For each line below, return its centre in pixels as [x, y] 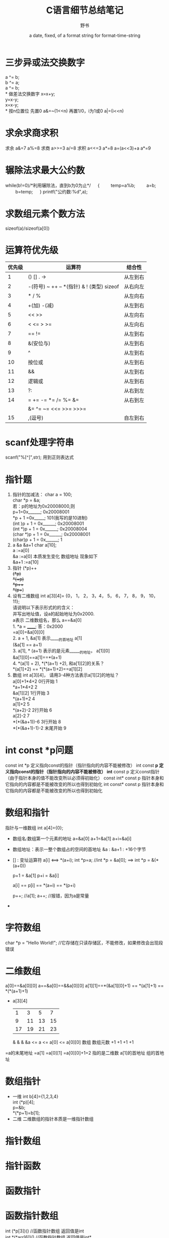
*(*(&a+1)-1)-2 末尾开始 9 [39, 728]
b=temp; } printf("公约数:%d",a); [51, 191]
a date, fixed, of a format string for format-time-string [85, 35]
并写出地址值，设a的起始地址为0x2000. [53, 614]
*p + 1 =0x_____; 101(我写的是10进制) [50, 518]
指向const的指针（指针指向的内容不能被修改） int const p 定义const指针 [84, 771]
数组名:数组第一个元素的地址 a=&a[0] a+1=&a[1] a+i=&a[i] [72, 838]
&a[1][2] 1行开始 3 [31, 693]
